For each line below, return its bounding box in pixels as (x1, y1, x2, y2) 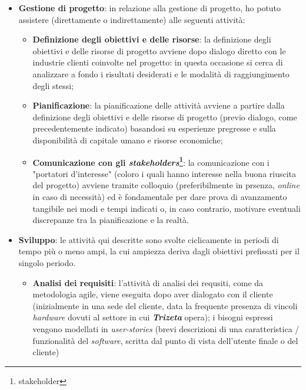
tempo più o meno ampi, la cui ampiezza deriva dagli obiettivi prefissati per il (18, 245, 300, 257)
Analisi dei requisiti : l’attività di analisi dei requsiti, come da (32, 276, 264, 289)
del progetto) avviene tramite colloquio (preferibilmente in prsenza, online (32, 179, 300, 191)
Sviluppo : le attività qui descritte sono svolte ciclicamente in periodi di (18, 233, 279, 245)
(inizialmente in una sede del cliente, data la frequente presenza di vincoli (32, 299, 298, 312)
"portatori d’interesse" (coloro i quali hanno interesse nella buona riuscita (32, 167, 297, 179)
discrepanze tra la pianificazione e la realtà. (32, 214, 189, 226)
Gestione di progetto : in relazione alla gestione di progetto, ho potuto (18, 2, 281, 14)
